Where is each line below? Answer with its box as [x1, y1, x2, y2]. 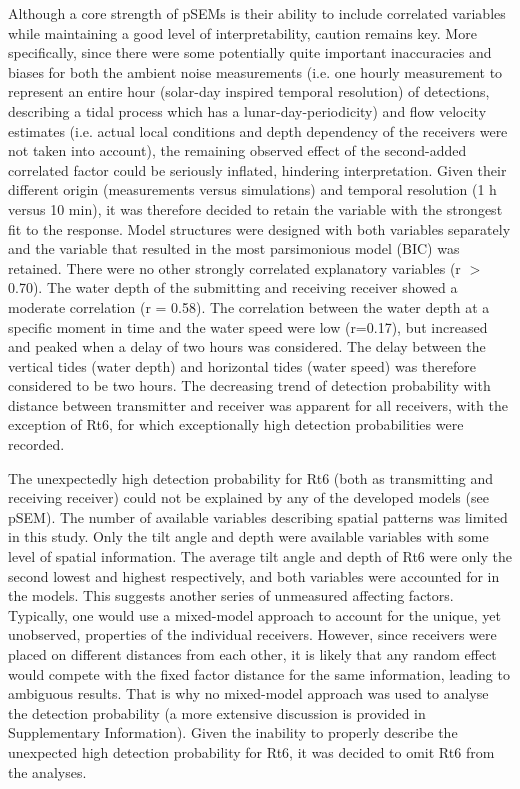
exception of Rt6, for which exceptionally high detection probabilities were [8, 414, 464, 435]
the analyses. [8, 761, 87, 782]
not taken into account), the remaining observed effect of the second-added [8, 140, 467, 161]
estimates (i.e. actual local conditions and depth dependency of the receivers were [8, 120, 508, 141]
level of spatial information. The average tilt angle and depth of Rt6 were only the [8, 546, 512, 567]
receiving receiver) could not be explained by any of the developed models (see [8, 487, 489, 508]
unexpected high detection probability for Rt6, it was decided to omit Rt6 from [8, 741, 495, 762]
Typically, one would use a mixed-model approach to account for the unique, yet [8, 604, 501, 625]
